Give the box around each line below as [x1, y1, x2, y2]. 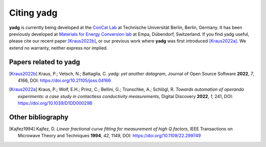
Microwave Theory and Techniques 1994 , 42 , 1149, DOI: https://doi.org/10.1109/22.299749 [18, 133, 201, 139]
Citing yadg [9, 7, 58, 18]
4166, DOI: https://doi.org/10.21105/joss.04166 [18, 77, 111, 83]
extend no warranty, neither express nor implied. [9, 45, 108, 51]
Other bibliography [9, 113, 68, 121]
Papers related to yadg [9, 58, 80, 66]
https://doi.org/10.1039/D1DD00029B [18, 100, 93, 106]
